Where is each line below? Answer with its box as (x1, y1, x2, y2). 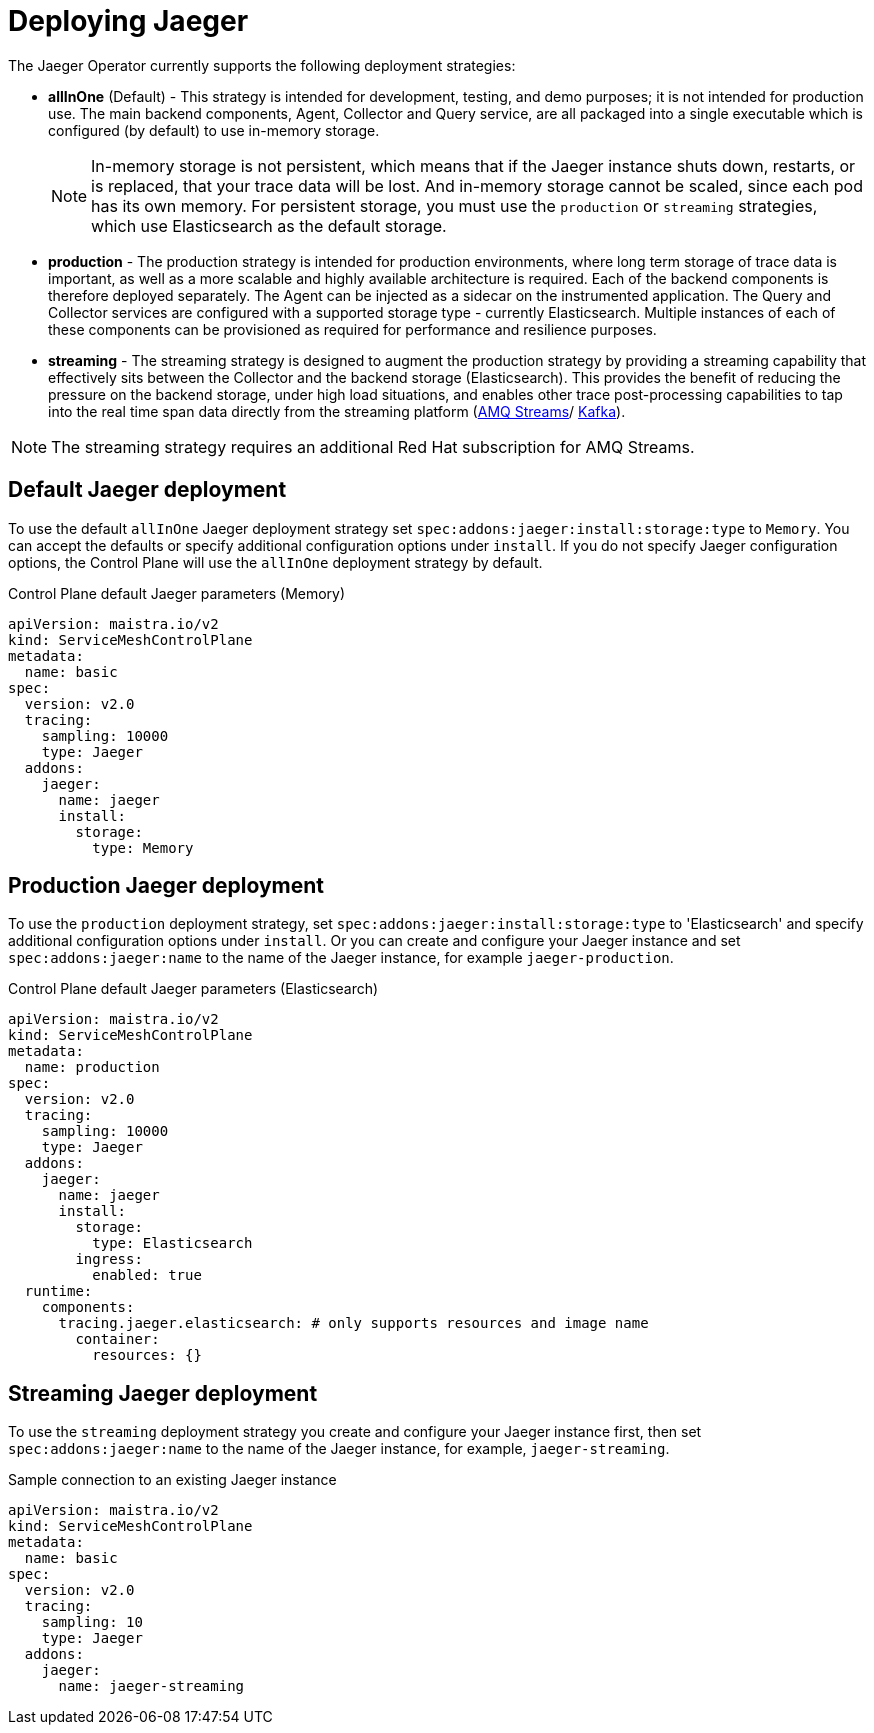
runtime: (24, 1283, 93, 1300)
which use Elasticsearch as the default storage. (91, 215, 447, 236)
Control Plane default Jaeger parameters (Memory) (8, 584, 346, 602)
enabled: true (92, 1267, 202, 1284)
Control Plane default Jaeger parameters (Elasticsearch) (8, 980, 379, 998)
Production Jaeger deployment (8, 873, 325, 899)
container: (75, 1331, 160, 1348)
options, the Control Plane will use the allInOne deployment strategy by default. (8, 553, 543, 571)
